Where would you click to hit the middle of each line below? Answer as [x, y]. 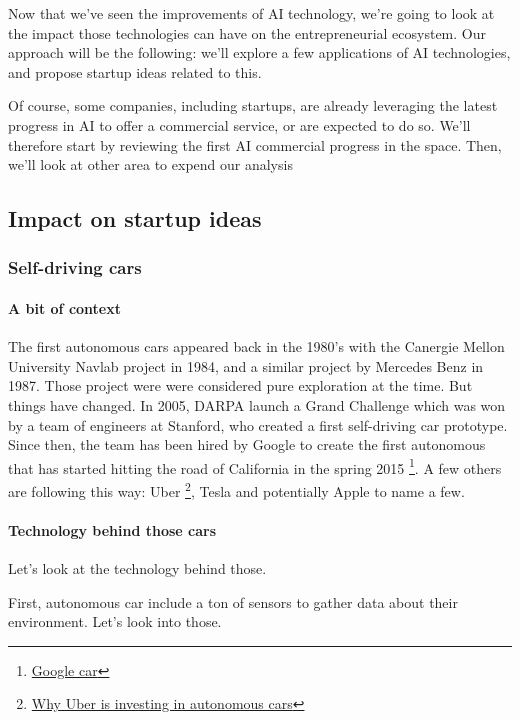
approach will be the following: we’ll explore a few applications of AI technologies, [259, 52]
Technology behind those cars [112, 529]
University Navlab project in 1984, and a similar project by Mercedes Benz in [246, 365]
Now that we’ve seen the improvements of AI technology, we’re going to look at [251, 13]
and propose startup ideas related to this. [135, 71]
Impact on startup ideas [135, 218]
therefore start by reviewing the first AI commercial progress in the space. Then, [255, 144]
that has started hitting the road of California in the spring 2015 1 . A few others [255, 466]
